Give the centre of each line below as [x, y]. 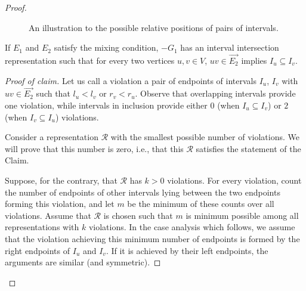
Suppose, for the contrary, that [61, 180]
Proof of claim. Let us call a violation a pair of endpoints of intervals [131, 80]
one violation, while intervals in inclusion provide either [106, 105]
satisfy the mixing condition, [106, 47]
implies [254, 60]
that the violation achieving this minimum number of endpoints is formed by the [152, 238]
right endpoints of [38, 250]
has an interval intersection [230, 47]
